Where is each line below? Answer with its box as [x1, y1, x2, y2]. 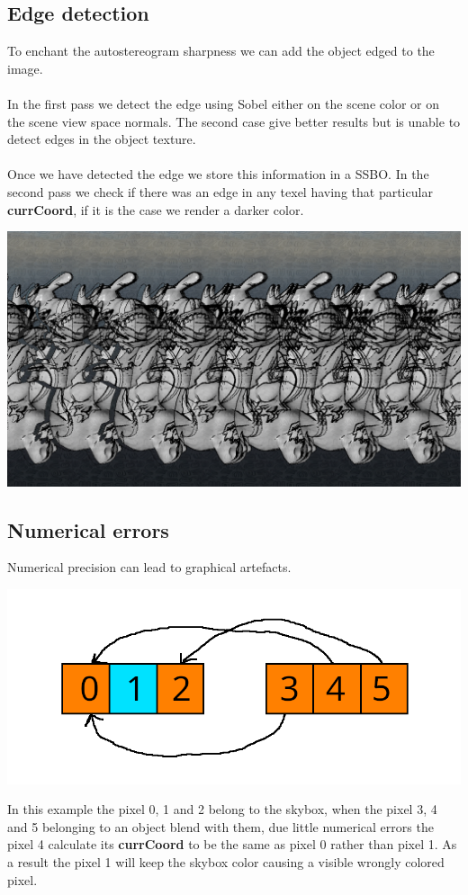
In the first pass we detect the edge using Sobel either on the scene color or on [7, 94, 439, 112]
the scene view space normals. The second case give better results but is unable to [7, 112, 461, 130]
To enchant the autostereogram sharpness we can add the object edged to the [7, 41, 435, 60]
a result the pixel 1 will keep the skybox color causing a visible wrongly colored [7, 853, 445, 872]
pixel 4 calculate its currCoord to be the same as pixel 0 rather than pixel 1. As [7, 835, 457, 854]
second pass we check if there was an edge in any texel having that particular [7, 182, 433, 201]
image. [7, 58, 43, 77]
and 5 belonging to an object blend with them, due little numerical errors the [7, 817, 434, 836]
